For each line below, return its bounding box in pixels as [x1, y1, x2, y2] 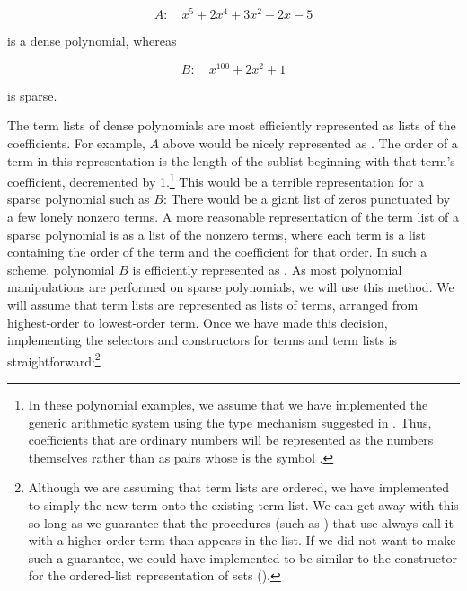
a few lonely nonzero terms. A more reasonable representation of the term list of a [7, 207, 459, 225]
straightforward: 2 [7, 348, 101, 370]
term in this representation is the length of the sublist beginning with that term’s [7, 151, 455, 170]
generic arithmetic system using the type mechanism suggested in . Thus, [28, 412, 432, 431]
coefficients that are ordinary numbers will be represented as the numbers [28, 430, 434, 449]
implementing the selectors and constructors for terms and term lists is [7, 331, 398, 349]
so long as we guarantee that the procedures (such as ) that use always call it [28, 513, 454, 532]
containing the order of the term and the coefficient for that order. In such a [7, 243, 427, 261]
